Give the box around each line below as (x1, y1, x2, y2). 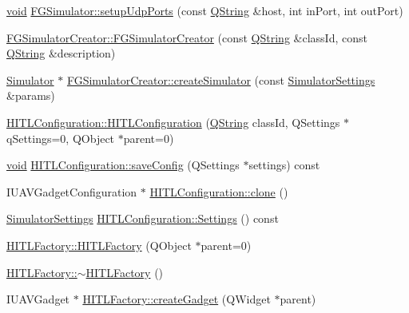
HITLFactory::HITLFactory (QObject (6, 236, 192, 253)
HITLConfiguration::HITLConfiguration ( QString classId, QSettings (6, 113, 340, 130)
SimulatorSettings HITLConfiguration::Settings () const (6, 210, 279, 227)
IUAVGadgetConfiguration (6, 183, 137, 200)
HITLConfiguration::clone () (149, 183, 288, 200)
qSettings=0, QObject (6, 129, 115, 146)
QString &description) (6, 45, 116, 61)
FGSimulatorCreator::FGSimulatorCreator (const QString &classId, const (6, 29, 367, 46)
